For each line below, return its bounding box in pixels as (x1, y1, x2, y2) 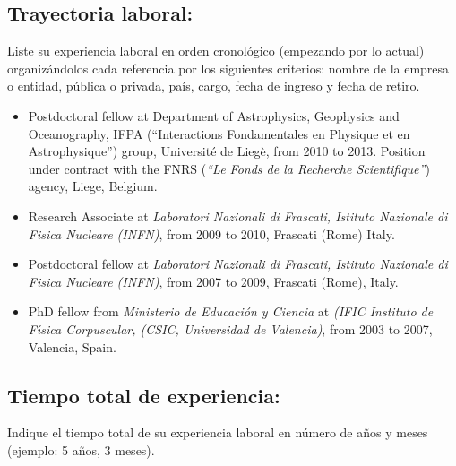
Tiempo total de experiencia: (7, 381, 280, 409)
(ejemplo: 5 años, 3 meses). (7, 440, 155, 459)
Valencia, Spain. (28, 337, 116, 356)
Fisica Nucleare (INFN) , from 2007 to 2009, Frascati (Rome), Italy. (28, 272, 399, 290)
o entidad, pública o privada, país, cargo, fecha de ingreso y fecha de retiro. (7, 76, 420, 95)
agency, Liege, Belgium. (28, 177, 158, 195)
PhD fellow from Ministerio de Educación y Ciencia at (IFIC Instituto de (28, 302, 434, 321)
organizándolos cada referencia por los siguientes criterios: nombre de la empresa (7, 58, 450, 77)
